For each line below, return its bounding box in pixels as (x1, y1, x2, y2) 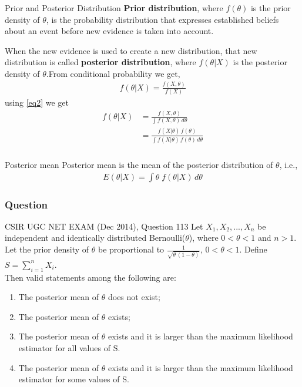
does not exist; (108, 291, 160, 303)
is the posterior (233, 56, 287, 68)
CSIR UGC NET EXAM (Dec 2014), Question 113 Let (5, 220, 203, 232)
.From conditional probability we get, (46, 67, 180, 79)
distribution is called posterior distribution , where (5, 56, 196, 68)
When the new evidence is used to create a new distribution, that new (5, 44, 257, 56)
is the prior (250, 1, 291, 14)
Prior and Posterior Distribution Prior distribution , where (5, 1, 223, 14)
